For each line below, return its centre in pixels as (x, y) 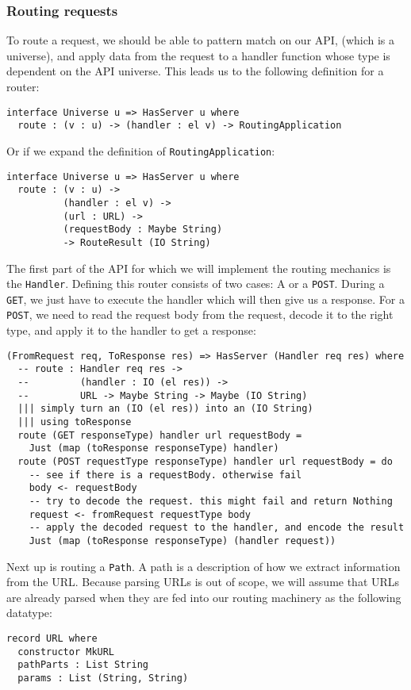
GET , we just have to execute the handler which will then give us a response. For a (205, 299)
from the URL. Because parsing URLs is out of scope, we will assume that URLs (203, 582)
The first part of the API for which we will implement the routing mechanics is (199, 268)
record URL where (52, 638)
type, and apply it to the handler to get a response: (131, 330)
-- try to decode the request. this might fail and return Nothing (211, 501)
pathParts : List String (83, 665)
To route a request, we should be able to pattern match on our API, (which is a (201, 40)
